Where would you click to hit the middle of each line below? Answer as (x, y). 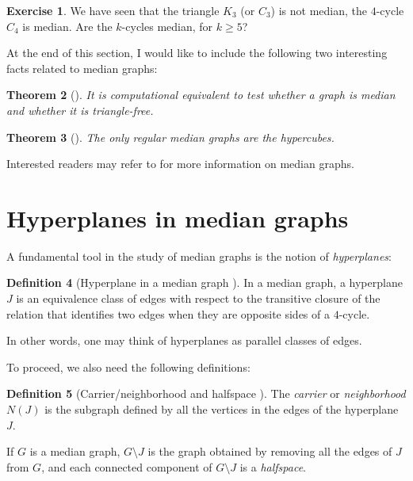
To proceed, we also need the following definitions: (128, 366)
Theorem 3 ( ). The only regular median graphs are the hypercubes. (170, 137)
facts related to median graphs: (82, 68)
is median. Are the (67, 26)
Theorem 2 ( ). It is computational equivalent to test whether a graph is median (201, 95)
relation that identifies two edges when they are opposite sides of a (168, 313)
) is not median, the (319, 10)
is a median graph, (75, 451)
